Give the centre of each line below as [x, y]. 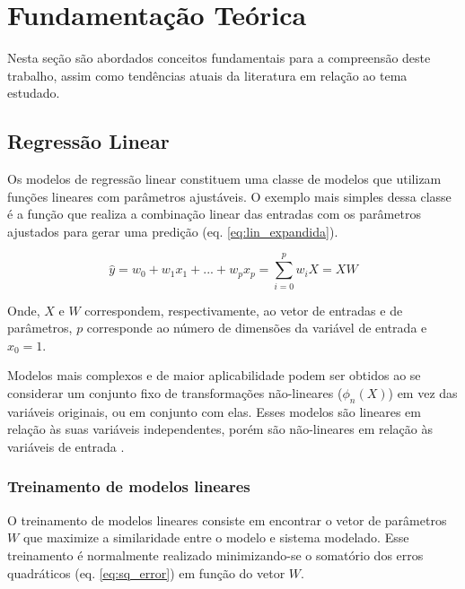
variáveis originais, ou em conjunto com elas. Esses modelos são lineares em [214, 411]
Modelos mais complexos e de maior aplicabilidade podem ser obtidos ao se [214, 375]
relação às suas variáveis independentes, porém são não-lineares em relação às [220, 429]
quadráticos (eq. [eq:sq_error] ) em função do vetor [146, 572]
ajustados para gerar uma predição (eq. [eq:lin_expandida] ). [173, 231]
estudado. [34, 93]
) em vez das [423, 392]
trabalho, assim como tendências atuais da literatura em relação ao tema [207, 75]
